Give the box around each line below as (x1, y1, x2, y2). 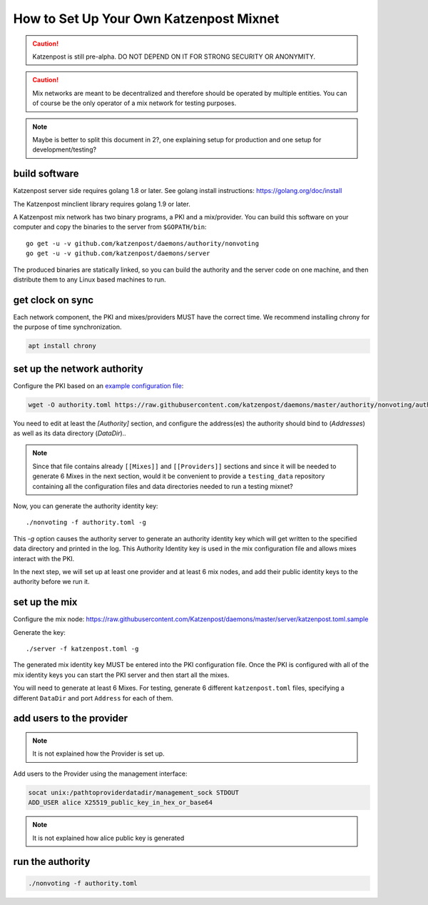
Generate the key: (13, 628, 66, 636)
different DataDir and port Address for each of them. (13, 693, 174, 702)
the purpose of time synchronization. (13, 322, 122, 332)
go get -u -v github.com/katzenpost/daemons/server (26, 249, 210, 257)
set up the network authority (13, 362, 143, 375)
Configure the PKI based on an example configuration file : (13, 381, 184, 390)
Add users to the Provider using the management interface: (13, 769, 188, 778)
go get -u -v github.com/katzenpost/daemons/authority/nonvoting (26, 239, 260, 247)
